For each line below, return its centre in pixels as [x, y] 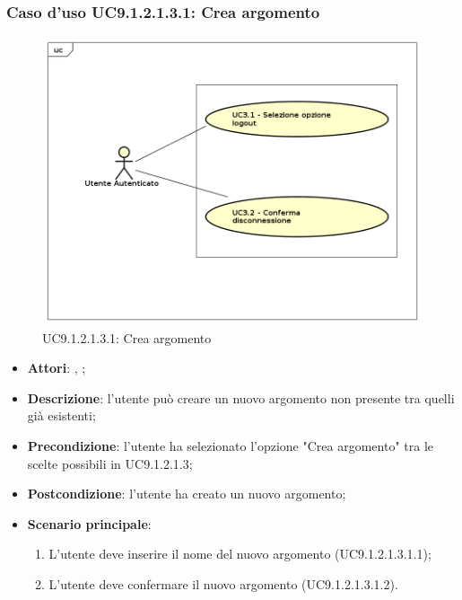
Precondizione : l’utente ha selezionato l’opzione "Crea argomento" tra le [231, 446]
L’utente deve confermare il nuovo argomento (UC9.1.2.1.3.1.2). [223, 584]
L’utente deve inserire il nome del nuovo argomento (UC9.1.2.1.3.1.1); [240, 554]
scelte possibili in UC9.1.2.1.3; [110, 463]
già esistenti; [61, 415]
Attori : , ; [57, 368]
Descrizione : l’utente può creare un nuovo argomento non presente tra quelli [241, 397]
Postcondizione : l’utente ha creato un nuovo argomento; [187, 494]
